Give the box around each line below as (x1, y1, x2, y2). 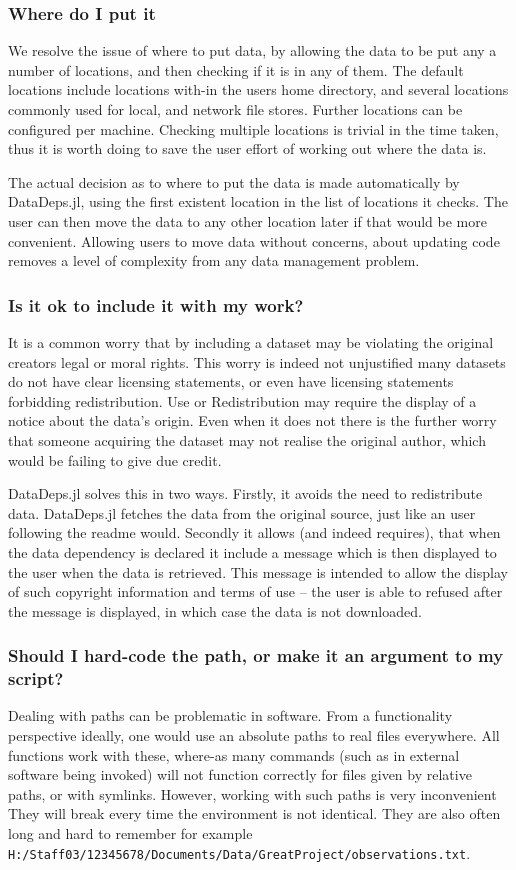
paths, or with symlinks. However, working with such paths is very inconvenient (8, 783, 497, 804)
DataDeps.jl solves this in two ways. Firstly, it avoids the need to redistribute (8, 483, 483, 504)
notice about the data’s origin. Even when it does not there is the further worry (8, 410, 497, 431)
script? (8, 666, 64, 691)
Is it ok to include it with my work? (8, 292, 304, 317)
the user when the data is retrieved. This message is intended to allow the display (8, 561, 508, 582)
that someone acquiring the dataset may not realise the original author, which (8, 429, 486, 450)
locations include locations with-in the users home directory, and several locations (8, 79, 509, 100)
